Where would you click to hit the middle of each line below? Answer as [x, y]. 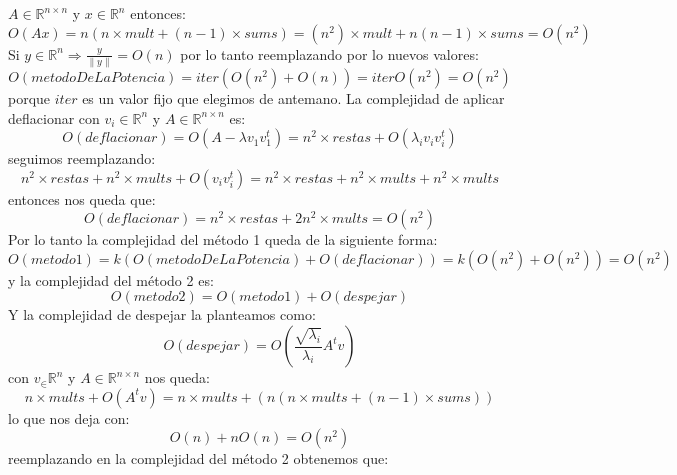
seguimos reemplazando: [82, 158]
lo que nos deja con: [69, 417]
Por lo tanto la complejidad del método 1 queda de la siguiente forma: [223, 239]
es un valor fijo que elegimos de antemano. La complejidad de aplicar [293, 97]
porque [29, 97]
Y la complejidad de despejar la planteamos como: [162, 314]
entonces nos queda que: [82, 198]
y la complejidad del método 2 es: [111, 279]
